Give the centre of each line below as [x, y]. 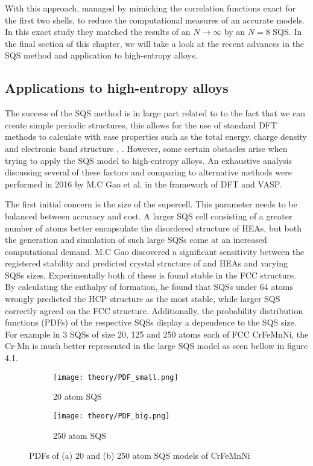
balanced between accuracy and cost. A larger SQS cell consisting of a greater [149, 216]
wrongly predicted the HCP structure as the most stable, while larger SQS [143, 299]
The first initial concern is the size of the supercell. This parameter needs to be [151, 204]
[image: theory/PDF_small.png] [116, 377]
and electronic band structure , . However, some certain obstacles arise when [146, 148]
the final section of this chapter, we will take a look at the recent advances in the [155, 43]
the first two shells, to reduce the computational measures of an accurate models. [155, 20]
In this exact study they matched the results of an [98, 32]
